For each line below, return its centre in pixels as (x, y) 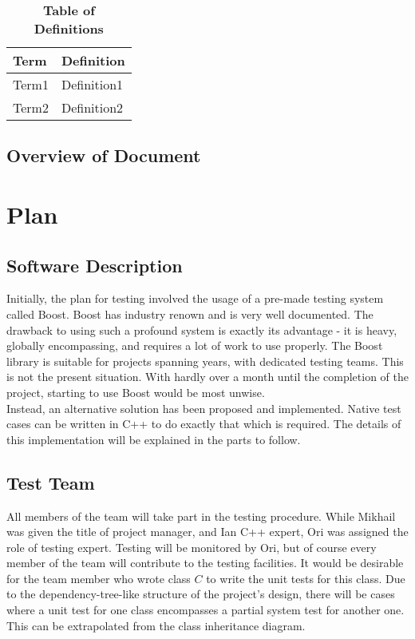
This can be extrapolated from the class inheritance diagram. (156, 625)
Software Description (95, 265)
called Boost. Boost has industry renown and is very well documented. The (190, 314)
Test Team (51, 482)
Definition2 (92, 107)
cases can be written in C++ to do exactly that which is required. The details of (204, 424)
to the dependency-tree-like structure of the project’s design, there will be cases (201, 594)
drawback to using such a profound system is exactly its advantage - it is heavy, (202, 329)
